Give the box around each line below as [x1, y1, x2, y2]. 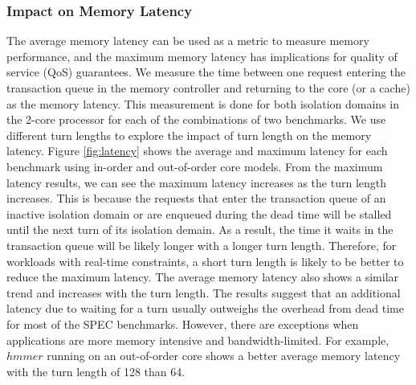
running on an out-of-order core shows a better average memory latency [47, 347, 401, 364]
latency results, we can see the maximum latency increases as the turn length [6, 174, 387, 190]
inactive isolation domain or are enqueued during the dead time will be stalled [6, 205, 392, 222]
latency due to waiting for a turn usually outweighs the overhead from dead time [6, 300, 404, 317]
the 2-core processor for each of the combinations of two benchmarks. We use [6, 111, 386, 128]
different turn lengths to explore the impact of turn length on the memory [6, 126, 372, 143]
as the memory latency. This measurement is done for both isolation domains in [6, 95, 400, 112]
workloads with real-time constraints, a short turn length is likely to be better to [6, 252, 404, 269]
